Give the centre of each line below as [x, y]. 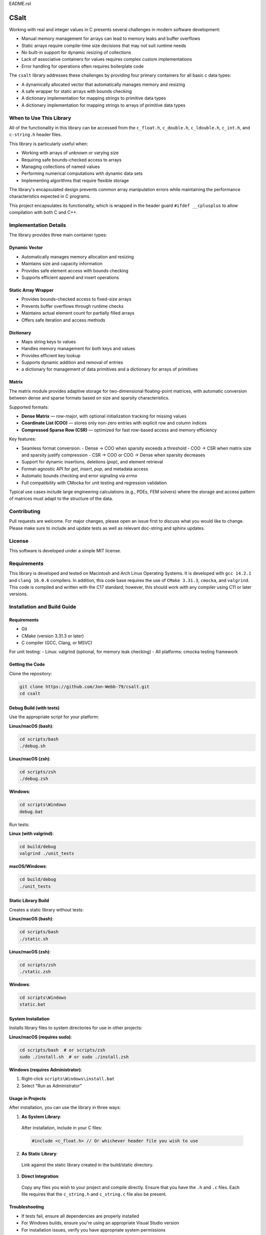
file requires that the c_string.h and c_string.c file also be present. [94, 1194]
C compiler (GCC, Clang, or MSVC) [57, 643]
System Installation [29, 1019]
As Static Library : [39, 1153]
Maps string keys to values [49, 341]
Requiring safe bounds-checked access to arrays [71, 160]
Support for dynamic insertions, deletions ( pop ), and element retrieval [92, 462]
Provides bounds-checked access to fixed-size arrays [76, 299]
